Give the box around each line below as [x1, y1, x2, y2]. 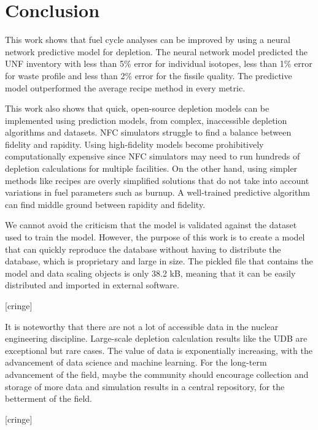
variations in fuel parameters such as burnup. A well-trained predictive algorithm [5, 186, 310, 199]
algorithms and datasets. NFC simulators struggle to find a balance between [5, 126, 292, 139]
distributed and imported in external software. [5, 278, 179, 291]
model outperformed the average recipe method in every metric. [5, 81, 246, 94]
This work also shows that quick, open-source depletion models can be [5, 102, 270, 115]
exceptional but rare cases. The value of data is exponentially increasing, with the [5, 344, 312, 356]
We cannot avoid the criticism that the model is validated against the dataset [5, 218, 297, 231]
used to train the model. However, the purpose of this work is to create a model [5, 231, 305, 244]
